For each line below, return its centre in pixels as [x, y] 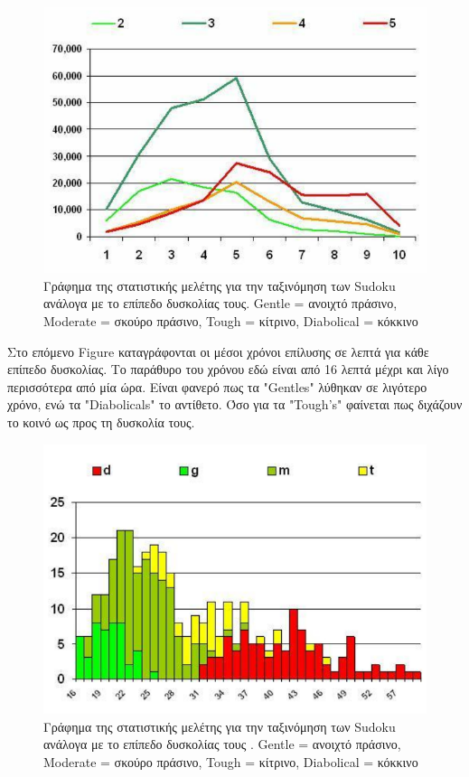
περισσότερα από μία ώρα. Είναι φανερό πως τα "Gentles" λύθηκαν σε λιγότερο [217, 386]
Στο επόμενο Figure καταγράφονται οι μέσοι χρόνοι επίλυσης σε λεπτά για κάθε [218, 351]
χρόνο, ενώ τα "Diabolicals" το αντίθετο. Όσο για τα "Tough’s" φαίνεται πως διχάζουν [235, 404]
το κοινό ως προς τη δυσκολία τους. [101, 421]
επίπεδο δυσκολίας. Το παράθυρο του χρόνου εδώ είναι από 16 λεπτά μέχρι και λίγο [228, 369]
